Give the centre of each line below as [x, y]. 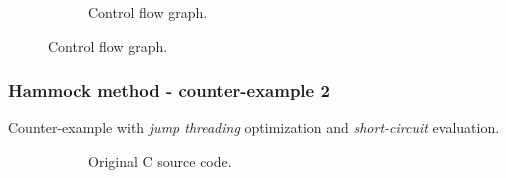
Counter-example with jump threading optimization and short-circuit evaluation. [254, 127]
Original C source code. [160, 161]
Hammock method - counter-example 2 [169, 90]
